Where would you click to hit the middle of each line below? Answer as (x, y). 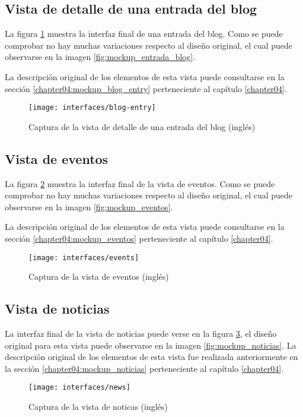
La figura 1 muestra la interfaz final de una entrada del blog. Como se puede (144, 34)
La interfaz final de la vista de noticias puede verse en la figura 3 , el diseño (141, 334)
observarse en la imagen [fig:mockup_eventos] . (89, 206)
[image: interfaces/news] (79, 388)
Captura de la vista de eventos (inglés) (99, 277)
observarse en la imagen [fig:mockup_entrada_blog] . (100, 57)
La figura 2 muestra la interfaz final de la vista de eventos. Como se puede (140, 183)
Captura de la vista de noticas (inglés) (98, 407)
